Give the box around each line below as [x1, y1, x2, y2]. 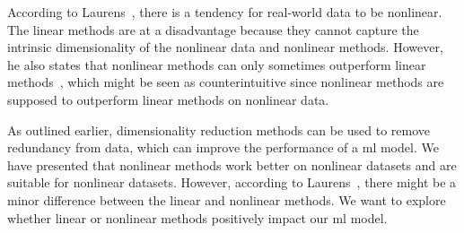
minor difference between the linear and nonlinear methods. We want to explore [7, 190, 446, 209]
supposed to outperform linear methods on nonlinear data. [7, 90, 329, 108]
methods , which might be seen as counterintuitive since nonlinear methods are [7, 73, 444, 91]
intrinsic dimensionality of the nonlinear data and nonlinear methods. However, [7, 38, 443, 56]
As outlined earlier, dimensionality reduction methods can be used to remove [7, 120, 431, 139]
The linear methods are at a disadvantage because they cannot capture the [7, 20, 419, 39]
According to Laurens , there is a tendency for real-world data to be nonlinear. [7, 3, 442, 21]
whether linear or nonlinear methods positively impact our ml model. [7, 208, 388, 227]
